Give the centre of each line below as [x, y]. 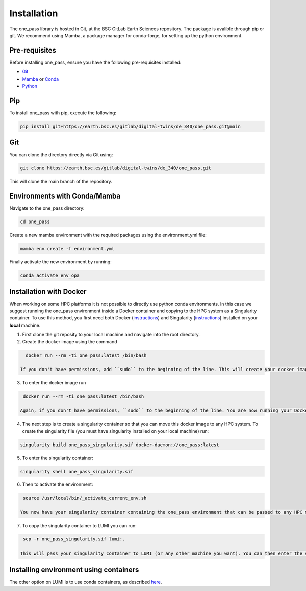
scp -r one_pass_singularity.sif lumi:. [74, 539]
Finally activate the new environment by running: [60, 262]
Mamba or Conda [41, 79]
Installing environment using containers [74, 570]
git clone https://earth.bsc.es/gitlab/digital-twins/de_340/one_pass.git [116, 168]
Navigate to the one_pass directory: [47, 208]
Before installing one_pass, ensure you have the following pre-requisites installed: [95, 62]
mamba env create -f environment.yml [67, 249]
